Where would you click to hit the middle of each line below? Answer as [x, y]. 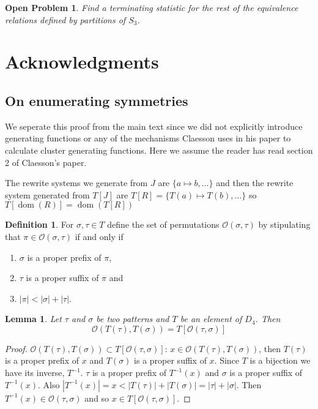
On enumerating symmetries [97, 100]
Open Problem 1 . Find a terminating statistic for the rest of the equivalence [152, 7]
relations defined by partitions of [65, 19]
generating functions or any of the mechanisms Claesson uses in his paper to [148, 138]
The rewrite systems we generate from [76, 183]
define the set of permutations [163, 224]
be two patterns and [133, 319]
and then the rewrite [255, 183]
